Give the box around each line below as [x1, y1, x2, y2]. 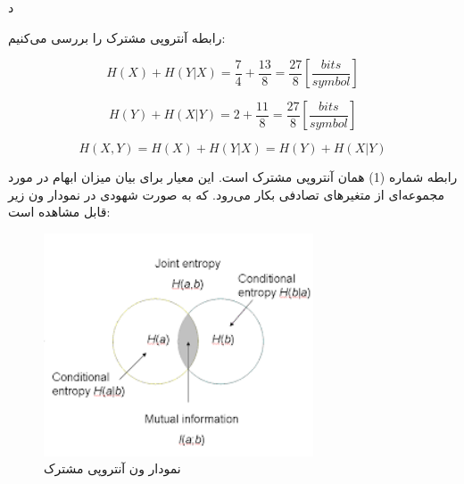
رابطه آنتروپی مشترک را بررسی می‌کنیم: [8, 28, 226, 46]
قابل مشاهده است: [8, 202, 111, 221]
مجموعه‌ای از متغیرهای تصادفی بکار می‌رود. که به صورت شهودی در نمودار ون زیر [8, 185, 444, 203]
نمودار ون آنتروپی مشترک [44, 459, 181, 478]
